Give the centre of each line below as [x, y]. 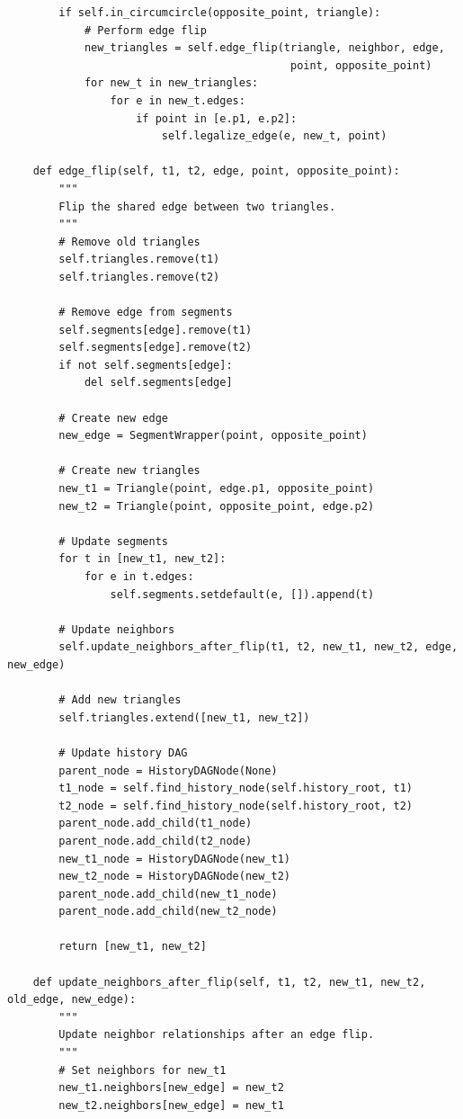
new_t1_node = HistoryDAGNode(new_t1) [174, 859]
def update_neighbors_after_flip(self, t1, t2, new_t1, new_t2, [229, 982]
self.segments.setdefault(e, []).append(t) [242, 594]
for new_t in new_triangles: [171, 83]
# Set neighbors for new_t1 [142, 1070]
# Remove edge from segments [146, 313]
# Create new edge [113, 418]
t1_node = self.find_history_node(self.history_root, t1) [236, 788]
